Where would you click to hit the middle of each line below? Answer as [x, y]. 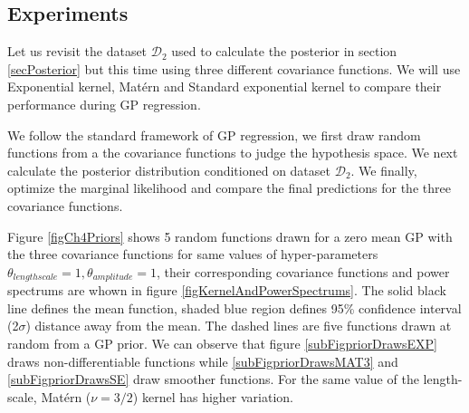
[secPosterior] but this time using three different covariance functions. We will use [234, 68]
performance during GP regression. [104, 104]
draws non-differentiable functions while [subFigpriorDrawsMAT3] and [203, 361]
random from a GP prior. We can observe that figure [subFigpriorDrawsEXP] [222, 343]
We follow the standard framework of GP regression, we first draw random [214, 134]
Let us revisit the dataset [77, 51]
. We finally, [384, 170]
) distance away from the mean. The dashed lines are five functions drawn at [239, 326]
